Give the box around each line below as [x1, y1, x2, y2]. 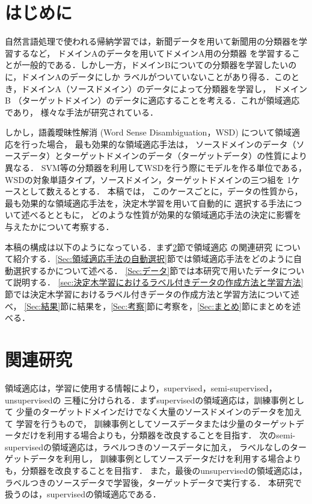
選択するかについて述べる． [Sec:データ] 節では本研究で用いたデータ [13, 264, 280, 276]
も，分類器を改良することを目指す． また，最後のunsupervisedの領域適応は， [5, 464, 307, 477]
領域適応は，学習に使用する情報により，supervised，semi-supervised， [5, 381, 277, 394]
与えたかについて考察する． [5, 220, 114, 233]
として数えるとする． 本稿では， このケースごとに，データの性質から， [21, 185, 303, 198]
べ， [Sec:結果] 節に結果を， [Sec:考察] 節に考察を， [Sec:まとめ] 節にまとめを [5, 299, 292, 312]
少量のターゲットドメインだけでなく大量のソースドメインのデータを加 [16, 405, 293, 418]
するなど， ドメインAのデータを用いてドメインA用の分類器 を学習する [13, 46, 292, 59]
